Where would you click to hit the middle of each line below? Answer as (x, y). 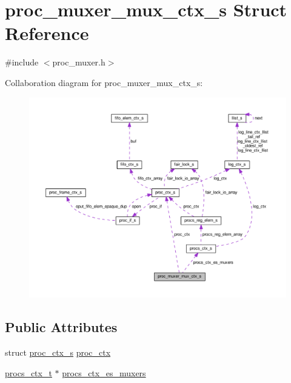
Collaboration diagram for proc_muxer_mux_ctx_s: (104, 82)
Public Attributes (61, 327)
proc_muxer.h (79, 62)
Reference (47, 33)
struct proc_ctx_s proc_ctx (58, 352)
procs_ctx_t (28, 372)
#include (22, 62)
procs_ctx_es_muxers (104, 372)
